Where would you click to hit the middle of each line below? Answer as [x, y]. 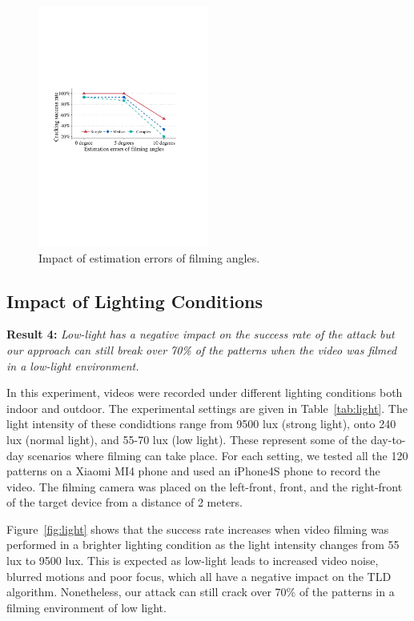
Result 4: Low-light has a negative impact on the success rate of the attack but [201, 334]
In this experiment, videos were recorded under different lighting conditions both [205, 393]
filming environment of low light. [86, 607]
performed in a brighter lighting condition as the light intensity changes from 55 [203, 545]
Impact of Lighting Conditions [135, 300]
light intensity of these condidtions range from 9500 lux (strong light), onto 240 [201, 424]
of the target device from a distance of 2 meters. [125, 502]
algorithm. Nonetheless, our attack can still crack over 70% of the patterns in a [201, 592]
